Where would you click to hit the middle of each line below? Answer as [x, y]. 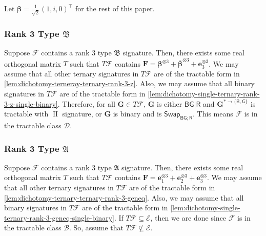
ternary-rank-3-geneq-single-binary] [59, 217]
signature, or [82, 114]
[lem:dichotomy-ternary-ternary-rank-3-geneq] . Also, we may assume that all [124, 197]
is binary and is [137, 114]
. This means [213, 114]
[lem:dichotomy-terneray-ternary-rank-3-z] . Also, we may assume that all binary [129, 83]
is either [170, 103]
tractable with [26, 114]
